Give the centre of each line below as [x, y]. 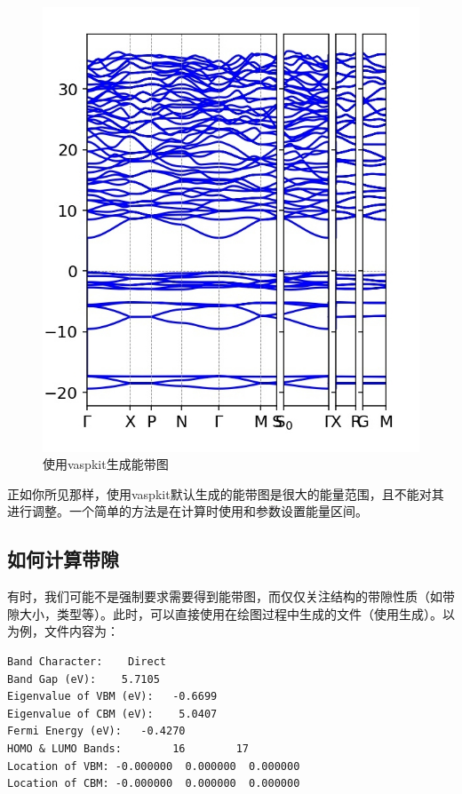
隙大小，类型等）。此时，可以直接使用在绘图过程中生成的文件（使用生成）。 [225, 613]
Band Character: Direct [87, 662]
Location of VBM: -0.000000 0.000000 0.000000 [154, 766]
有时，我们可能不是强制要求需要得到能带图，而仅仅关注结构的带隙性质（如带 [231, 596]
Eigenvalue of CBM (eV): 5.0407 [112, 714]
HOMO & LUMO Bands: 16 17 [128, 749]
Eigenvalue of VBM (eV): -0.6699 [112, 697]
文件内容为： [81, 631]
